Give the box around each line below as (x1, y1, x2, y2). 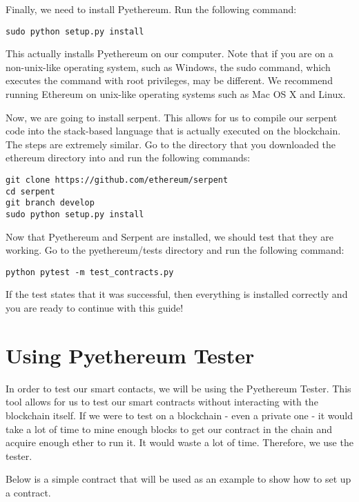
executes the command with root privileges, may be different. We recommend (6, 73, 333, 88)
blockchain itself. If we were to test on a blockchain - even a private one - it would (6, 408, 353, 422)
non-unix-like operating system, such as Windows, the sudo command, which (6, 59, 331, 74)
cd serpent (6, 186, 55, 197)
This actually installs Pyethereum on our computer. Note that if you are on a (6, 46, 333, 61)
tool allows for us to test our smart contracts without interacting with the (6, 394, 318, 409)
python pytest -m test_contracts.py (6, 267, 174, 277)
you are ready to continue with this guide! (6, 301, 184, 315)
